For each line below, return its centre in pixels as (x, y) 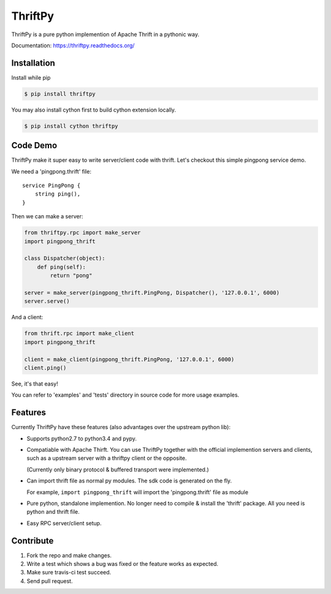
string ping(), (58, 194)
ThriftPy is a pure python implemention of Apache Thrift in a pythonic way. (105, 34)
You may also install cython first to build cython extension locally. (94, 110)
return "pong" (71, 276)
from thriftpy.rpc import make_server (82, 233)
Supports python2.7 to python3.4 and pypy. (82, 438)
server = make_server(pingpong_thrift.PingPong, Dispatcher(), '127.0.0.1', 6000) (152, 292)
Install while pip (31, 77)
